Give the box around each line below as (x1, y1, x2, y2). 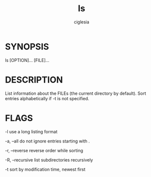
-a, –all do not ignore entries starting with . (5, 138, 90, 144)
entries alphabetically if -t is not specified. (5, 95, 89, 101)
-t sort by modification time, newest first (5, 166, 86, 172)
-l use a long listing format (5, 128, 58, 134)
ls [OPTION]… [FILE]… (5, 57, 50, 63)
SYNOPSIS (5, 41, 50, 52)
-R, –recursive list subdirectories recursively (5, 157, 93, 163)
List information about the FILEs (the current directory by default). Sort (5, 90, 147, 96)
